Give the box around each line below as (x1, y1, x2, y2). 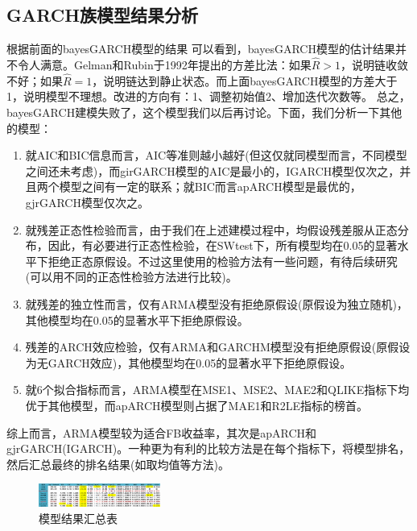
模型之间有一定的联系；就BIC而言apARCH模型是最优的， (59, 178, 361, 195)
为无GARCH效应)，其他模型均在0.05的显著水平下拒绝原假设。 (25, 354, 352, 371)
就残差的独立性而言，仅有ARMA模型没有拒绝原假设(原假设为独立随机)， (25, 295, 408, 312)
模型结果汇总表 (39, 509, 118, 526)
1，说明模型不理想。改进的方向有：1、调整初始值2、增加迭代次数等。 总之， (6, 88, 411, 105)
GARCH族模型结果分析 (6, 2, 199, 27)
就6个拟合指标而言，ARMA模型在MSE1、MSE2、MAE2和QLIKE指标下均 (25, 381, 410, 398)
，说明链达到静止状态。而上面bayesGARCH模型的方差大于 (92, 72, 398, 89)
